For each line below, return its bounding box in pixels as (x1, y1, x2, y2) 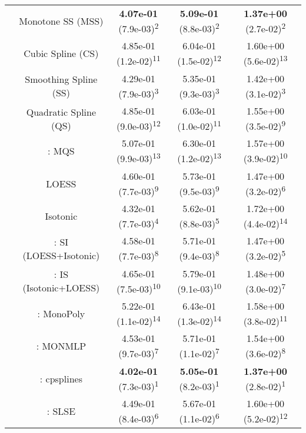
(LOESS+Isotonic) (22, 248, 100, 262)
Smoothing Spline (25, 72, 98, 86)
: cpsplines (39, 371, 82, 385)
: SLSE (46, 404, 76, 418)
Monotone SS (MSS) (19, 14, 104, 28)
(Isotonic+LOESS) (22, 281, 100, 295)
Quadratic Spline (26, 105, 97, 119)
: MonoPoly (37, 307, 85, 321)
